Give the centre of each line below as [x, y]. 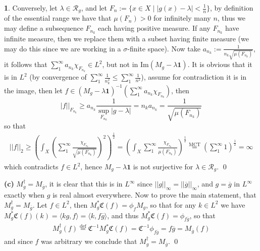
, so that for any [171, 204]
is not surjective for [163, 166]
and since [18, 241]
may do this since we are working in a [63, 48]
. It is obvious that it [220, 64]
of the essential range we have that [58, 18]
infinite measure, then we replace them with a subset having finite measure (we [126, 38]
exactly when [24, 195]
